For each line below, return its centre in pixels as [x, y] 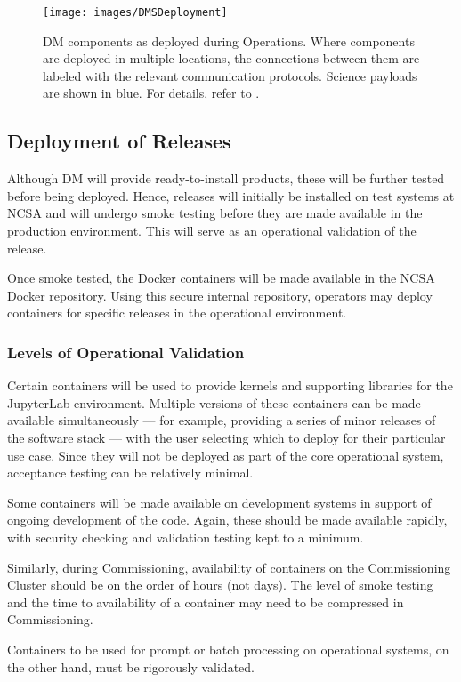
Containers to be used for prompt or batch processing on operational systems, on [228, 649]
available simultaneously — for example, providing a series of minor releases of [222, 420]
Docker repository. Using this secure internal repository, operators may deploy [220, 295]
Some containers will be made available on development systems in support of [219, 502]
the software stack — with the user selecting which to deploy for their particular [226, 437]
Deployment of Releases [119, 141]
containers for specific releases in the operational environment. [177, 313]
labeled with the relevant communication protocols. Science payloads [230, 75]
